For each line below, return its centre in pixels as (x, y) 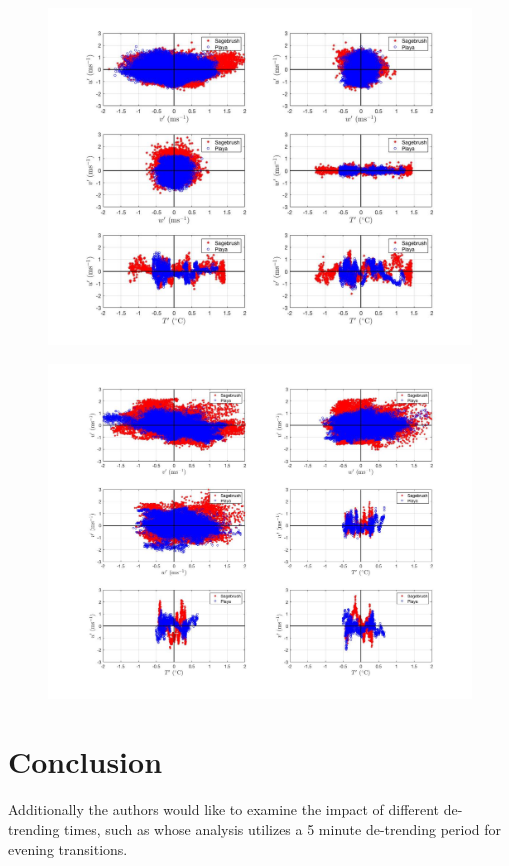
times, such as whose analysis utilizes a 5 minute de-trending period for (283, 828)
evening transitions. (68, 848)
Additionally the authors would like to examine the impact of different (224, 809)
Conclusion (85, 761)
